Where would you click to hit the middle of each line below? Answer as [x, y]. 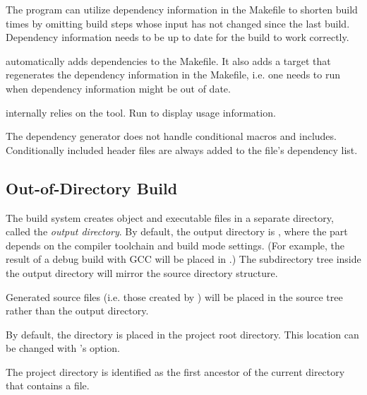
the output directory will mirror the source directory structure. [142, 272]
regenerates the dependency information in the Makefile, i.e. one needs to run [173, 75]
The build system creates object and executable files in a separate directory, [170, 217]
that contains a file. [48, 385]
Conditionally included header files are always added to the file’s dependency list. [182, 149]
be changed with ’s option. [63, 348]
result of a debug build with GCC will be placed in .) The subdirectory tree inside [183, 259]
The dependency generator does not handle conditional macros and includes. [171, 136]
